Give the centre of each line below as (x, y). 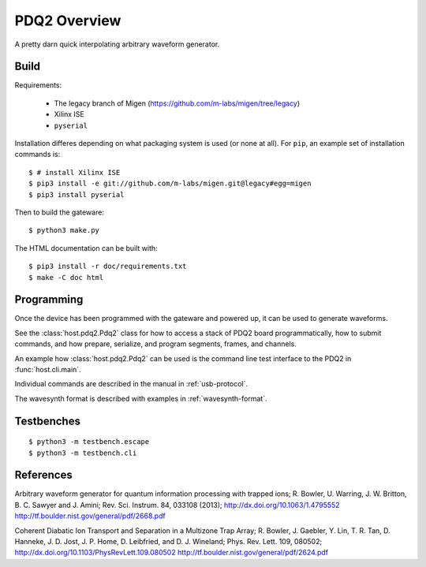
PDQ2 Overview (68, 21)
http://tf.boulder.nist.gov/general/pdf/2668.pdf (90, 516)
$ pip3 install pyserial (77, 194)
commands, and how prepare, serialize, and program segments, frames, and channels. (156, 344)
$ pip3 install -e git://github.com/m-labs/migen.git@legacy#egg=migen (170, 184)
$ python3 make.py (64, 230)
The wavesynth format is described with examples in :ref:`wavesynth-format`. (141, 398)
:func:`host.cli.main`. (48, 369)
